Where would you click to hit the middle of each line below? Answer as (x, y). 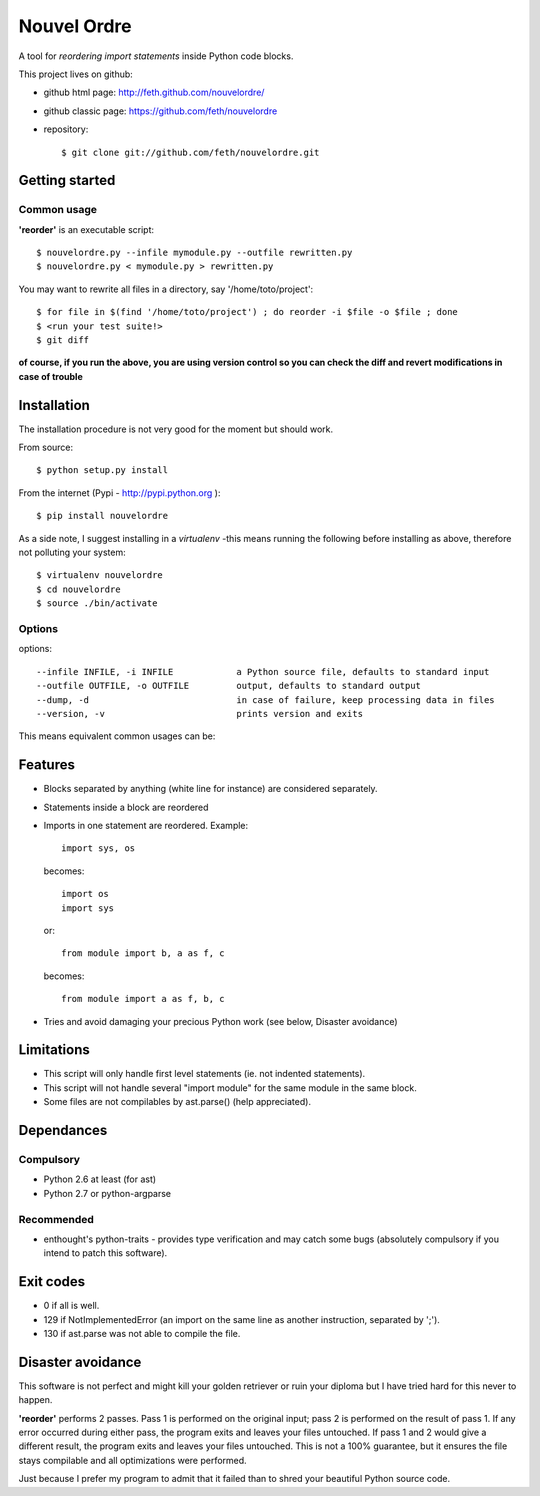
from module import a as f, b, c (143, 999)
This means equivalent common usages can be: (117, 736)
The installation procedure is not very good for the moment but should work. (176, 429)
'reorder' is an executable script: (86, 229)
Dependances (63, 1130)
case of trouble (51, 376)
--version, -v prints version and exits (200, 713)
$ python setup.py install (102, 470)
